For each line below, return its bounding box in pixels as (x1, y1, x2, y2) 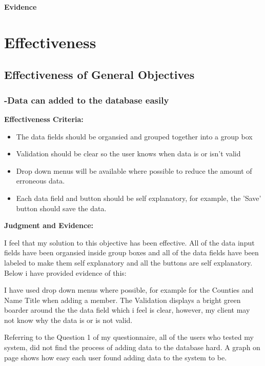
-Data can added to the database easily (4, 93, 169, 106)
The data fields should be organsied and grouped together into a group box (16, 131, 253, 141)
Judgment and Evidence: (4, 220, 94, 231)
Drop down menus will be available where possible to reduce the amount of (16, 165, 252, 176)
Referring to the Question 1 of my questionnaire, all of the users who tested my (4, 332, 254, 342)
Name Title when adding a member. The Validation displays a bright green (4, 294, 241, 305)
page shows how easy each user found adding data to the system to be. (4, 352, 227, 362)
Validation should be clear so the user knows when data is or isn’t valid (16, 148, 241, 159)
